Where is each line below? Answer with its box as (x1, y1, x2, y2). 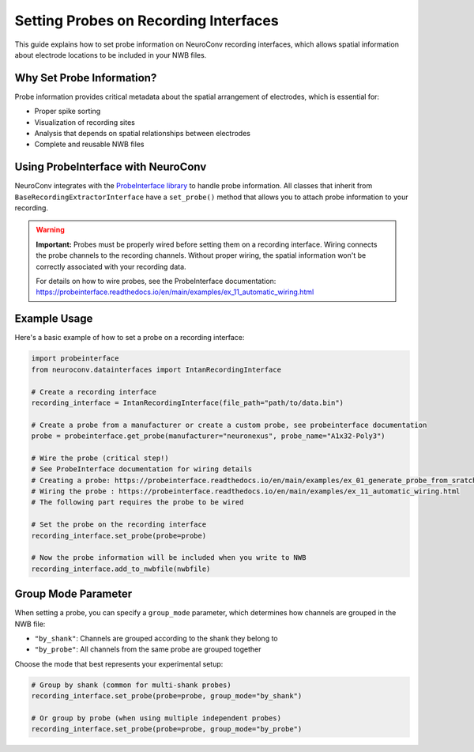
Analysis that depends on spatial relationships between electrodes (34, 129, 250, 138)
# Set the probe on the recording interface (31, 520, 207, 529)
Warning (36, 225, 65, 235)
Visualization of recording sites (34, 117, 136, 127)
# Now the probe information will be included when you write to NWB (31, 554, 307, 562)
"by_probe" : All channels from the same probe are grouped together (34, 644, 261, 654)
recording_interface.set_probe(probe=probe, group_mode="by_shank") (31, 692, 303, 701)
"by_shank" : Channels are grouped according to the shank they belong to (34, 633, 278, 644)
